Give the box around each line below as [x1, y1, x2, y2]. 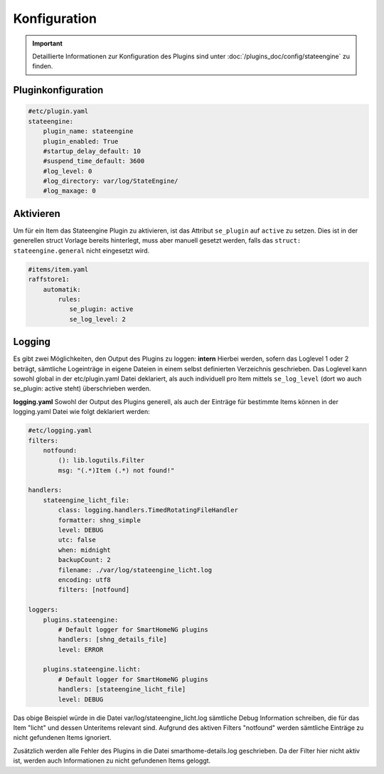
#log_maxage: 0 [43, 187, 96, 195]
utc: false [58, 536, 96, 544]
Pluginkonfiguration [13, 84, 104, 96]
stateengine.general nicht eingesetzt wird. [13, 246, 149, 255]
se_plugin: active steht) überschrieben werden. [13, 384, 151, 393]
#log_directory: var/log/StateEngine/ [43, 177, 178, 185]
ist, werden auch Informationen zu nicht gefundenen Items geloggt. [13, 756, 211, 765]
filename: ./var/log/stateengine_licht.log [58, 566, 213, 574]
